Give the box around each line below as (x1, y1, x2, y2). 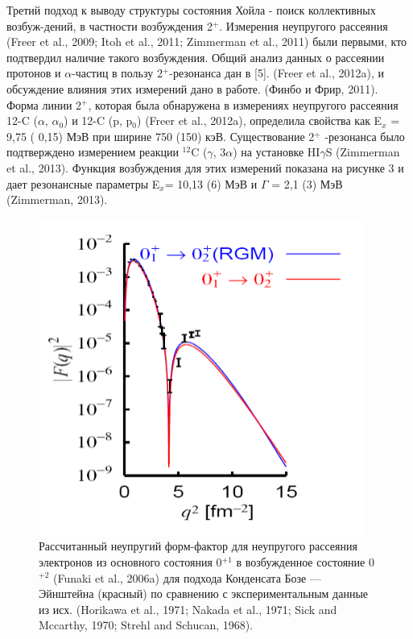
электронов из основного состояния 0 (39, 553, 222, 570)
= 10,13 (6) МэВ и (164, 175, 258, 192)
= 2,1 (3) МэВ (271, 175, 343, 192)
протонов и (6, 64, 61, 81)
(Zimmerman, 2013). (6, 191, 108, 208)
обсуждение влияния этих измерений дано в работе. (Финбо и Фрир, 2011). (6, 80, 378, 97)
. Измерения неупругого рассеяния (219, 17, 388, 34)
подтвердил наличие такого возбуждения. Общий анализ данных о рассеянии (6, 48, 385, 65)
